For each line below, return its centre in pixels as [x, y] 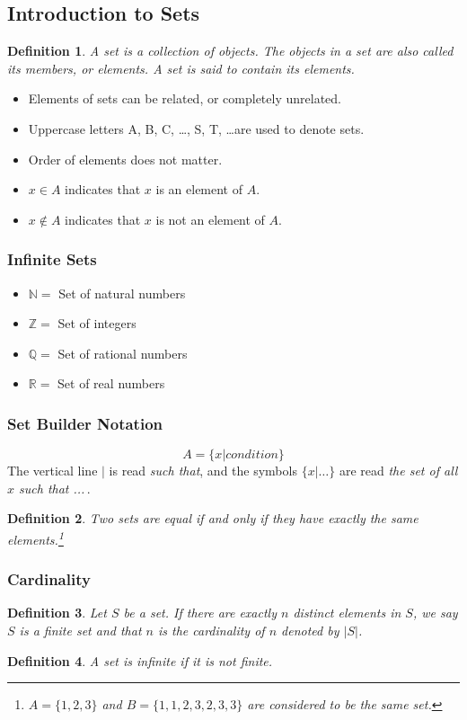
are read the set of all [398, 471]
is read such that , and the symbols [203, 471]
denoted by [310, 631]
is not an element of [210, 219]
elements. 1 [35, 538]
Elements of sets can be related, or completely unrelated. [185, 98]
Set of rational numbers [123, 353]
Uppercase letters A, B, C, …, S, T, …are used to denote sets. [196, 128]
